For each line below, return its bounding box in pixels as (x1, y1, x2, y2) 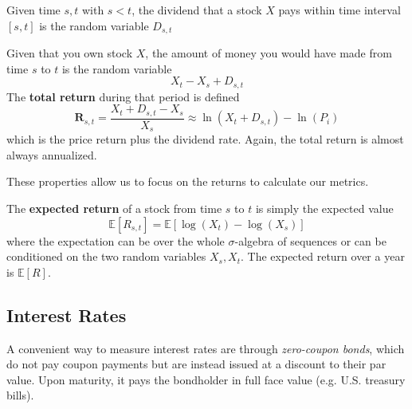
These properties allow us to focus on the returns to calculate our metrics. (6, 173, 369, 190)
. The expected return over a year (241, 248, 405, 265)
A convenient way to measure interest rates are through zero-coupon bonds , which (6, 340, 405, 356)
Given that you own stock (6, 45, 133, 61)
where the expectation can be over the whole (6, 232, 225, 249)
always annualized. (6, 146, 97, 163)
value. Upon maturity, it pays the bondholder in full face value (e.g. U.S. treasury (6, 371, 406, 387)
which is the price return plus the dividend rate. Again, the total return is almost (6, 131, 404, 147)
